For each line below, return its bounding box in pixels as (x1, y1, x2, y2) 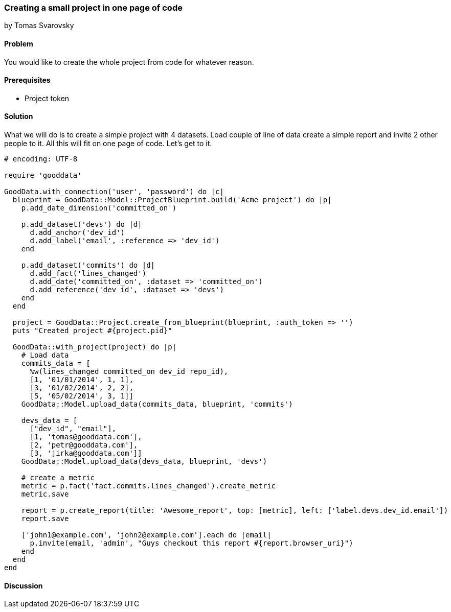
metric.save (21, 490, 69, 499)
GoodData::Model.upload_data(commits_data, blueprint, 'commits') (21, 400, 293, 409)
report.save (21, 514, 69, 523)
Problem (4, 39, 33, 48)
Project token (25, 93, 70, 103)
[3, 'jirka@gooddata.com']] (30, 449, 142, 458)
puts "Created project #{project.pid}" (12, 326, 172, 335)
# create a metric (21, 474, 95, 482)
